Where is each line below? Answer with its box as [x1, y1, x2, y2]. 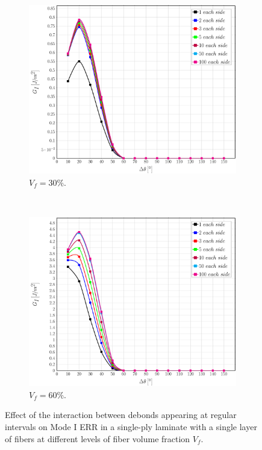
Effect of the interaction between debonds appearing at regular [5, 408, 237, 421]
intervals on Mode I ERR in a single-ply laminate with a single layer [5, 420, 257, 433]
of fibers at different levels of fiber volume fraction [5, 432, 190, 445]
